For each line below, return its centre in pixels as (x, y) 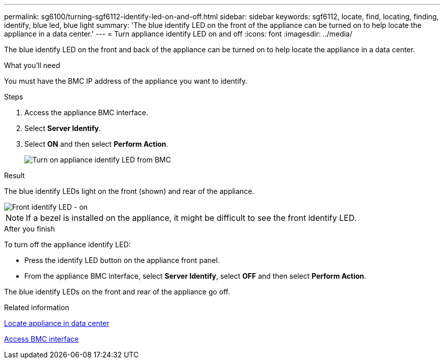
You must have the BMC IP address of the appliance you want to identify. (126, 81)
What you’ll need (32, 65)
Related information (37, 307)
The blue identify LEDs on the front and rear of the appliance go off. (117, 292)
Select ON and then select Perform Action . (96, 144)
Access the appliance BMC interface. (86, 112)
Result (14, 175)
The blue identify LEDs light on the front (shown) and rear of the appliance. (129, 191)
